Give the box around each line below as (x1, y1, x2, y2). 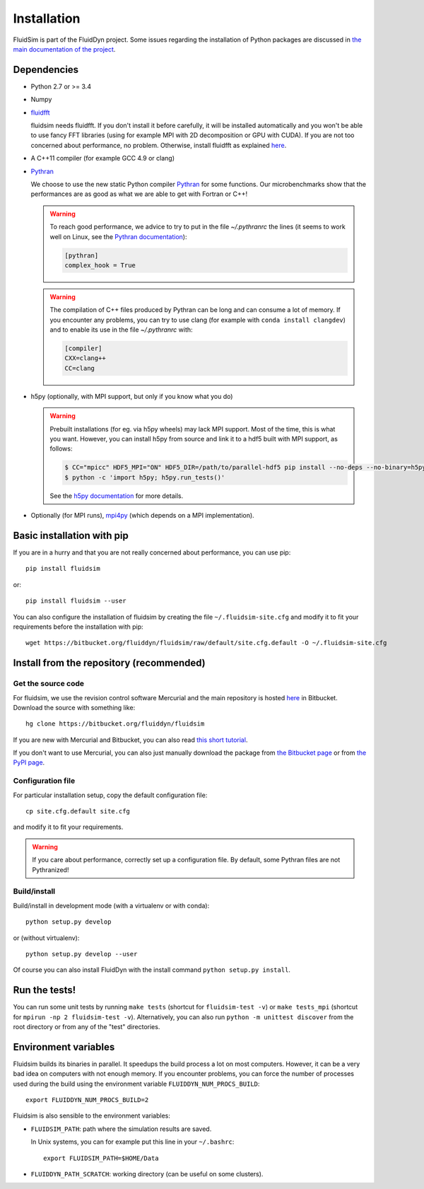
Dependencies (13, 64, 79, 76)
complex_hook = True (64, 261, 136, 269)
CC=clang (64, 364, 95, 372)
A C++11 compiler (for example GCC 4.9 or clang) (30, 154, 175, 163)
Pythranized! (32, 865, 69, 874)
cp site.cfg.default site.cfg (25, 807, 131, 816)
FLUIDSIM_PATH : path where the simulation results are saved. (30, 1125, 212, 1133)
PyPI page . (13, 758, 45, 767)
